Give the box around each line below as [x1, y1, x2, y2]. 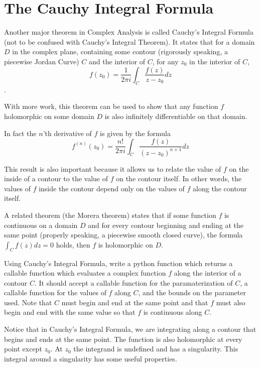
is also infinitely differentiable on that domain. [104, 110, 247, 121]
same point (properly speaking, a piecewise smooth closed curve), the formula [4, 229, 243, 240]
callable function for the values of [4, 287, 106, 298]
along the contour [193, 183, 247, 193]
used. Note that [4, 297, 52, 307]
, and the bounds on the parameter [138, 287, 246, 298]
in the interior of [189, 56, 240, 66]
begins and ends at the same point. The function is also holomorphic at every [4, 333, 242, 344]
